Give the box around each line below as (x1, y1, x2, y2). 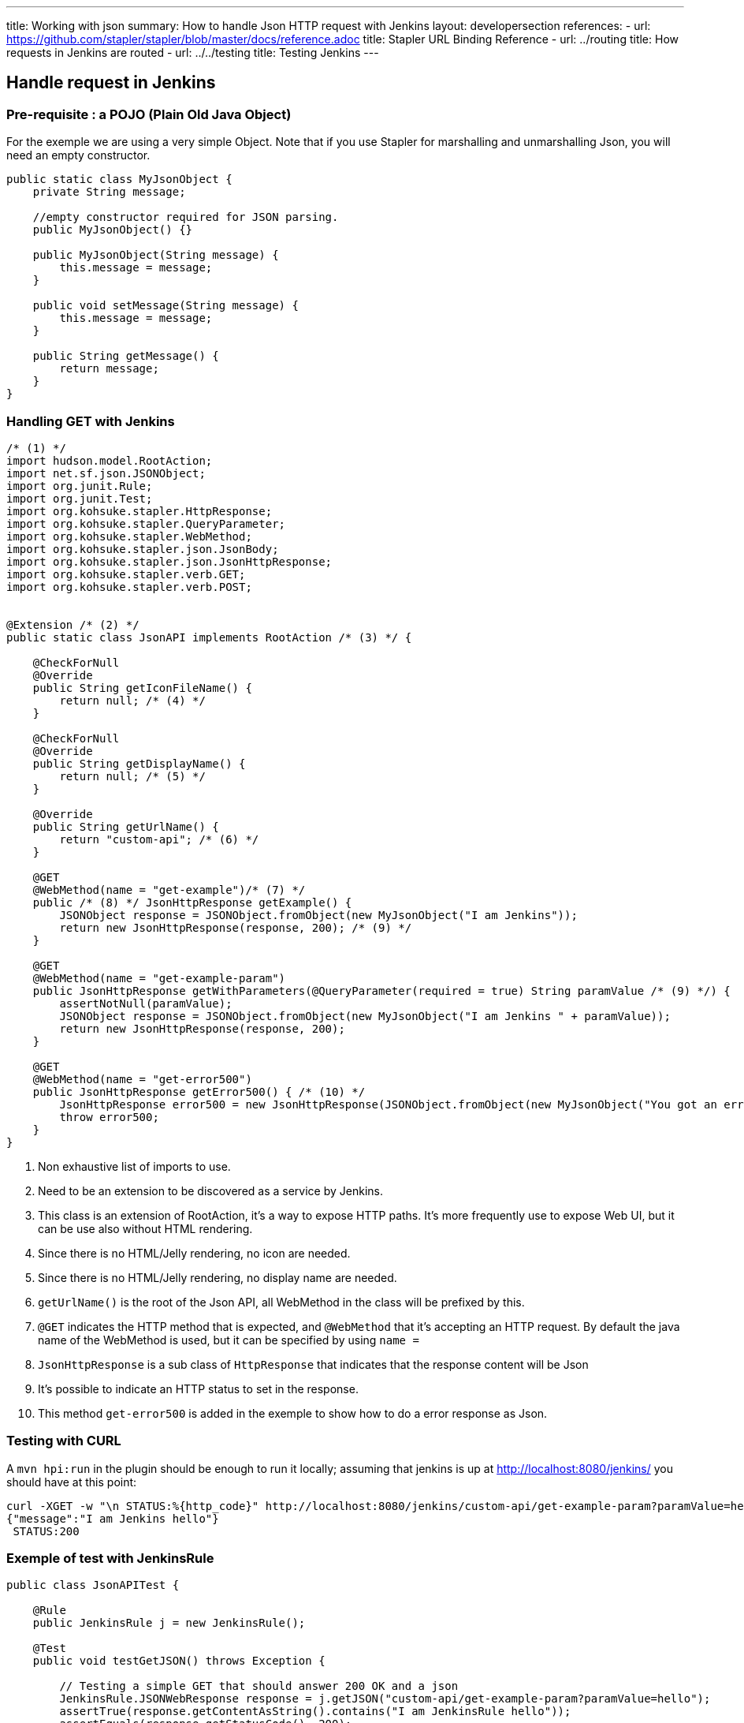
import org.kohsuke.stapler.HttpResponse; (6, 504, 273, 518)
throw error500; (59, 1110, 159, 1123)
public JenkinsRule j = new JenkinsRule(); (32, 1616, 306, 1630)
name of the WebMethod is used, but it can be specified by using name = (38, 1332, 419, 1347)
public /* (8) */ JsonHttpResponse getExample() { (32, 895, 352, 909)
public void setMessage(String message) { (32, 299, 299, 312)
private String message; (32, 185, 186, 199)
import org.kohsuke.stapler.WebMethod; (6, 529, 252, 543)
